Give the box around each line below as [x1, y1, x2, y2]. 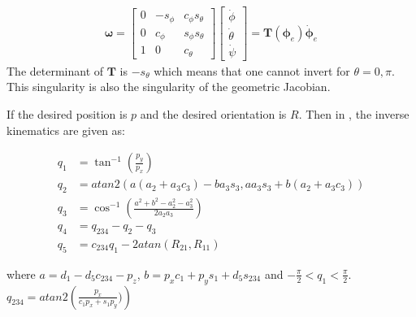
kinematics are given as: [6, 121, 126, 138]
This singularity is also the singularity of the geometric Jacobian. [6, 78, 331, 95]
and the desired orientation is [140, 105, 287, 122]
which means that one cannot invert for [154, 62, 350, 79]
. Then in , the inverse [298, 105, 409, 122]
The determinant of [6, 62, 104, 79]
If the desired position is [6, 105, 128, 122]
